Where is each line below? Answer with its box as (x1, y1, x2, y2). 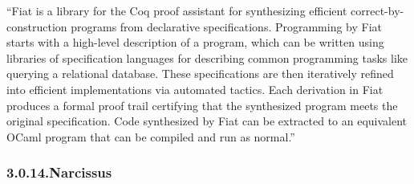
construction (6, 18, 67, 35)
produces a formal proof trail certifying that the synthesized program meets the (6, 96, 398, 113)
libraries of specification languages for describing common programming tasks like (6, 49, 408, 66)
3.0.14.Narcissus (6, 162, 112, 182)
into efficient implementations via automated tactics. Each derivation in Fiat (6, 80, 384, 97)
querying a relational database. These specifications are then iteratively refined (6, 65, 394, 82)
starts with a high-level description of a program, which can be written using (6, 34, 384, 51)
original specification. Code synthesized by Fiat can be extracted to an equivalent (6, 112, 408, 129)
